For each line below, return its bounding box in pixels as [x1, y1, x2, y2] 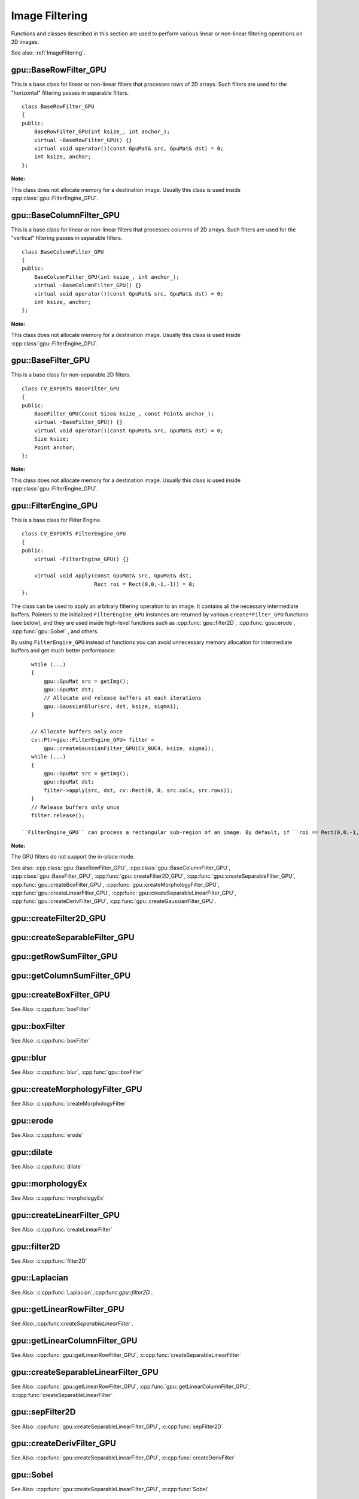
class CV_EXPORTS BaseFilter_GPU [22, 385, 120, 392]
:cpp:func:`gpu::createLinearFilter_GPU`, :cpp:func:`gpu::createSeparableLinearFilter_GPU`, [11, 889, 236, 896]
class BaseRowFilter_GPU [22, 103, 95, 110]
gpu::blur [11, 1053, 47, 1063]
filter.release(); [31, 812, 85, 818]
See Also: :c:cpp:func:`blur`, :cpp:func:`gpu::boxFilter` [11, 1068, 144, 1076]
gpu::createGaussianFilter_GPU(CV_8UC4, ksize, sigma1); [44, 745, 215, 752]
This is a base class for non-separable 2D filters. [11, 371, 131, 378]
